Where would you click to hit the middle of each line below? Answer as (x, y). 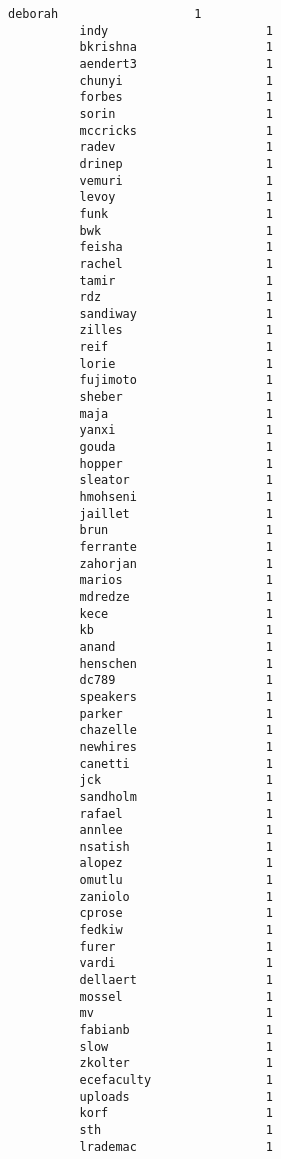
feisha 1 (176, 247)
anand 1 (176, 646)
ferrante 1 (176, 547)
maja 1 (176, 413)
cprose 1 (176, 913)
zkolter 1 (176, 1063)
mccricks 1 (176, 130)
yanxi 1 (176, 430)
